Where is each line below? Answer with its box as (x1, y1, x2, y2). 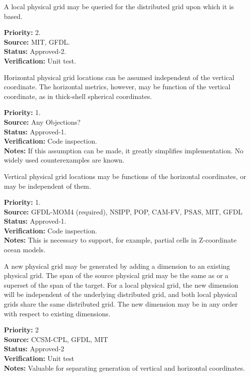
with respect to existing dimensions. (4, 308, 110, 318)
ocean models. (4, 245, 46, 255)
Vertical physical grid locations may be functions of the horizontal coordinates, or (4, 171, 246, 181)
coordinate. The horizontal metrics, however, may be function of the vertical (4, 82, 231, 92)
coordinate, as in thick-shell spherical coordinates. (4, 91, 152, 101)
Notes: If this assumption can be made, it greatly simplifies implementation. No (4, 145, 244, 155)
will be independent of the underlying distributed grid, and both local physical (4, 289, 237, 299)
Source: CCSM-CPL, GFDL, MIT (4, 334, 108, 344)
